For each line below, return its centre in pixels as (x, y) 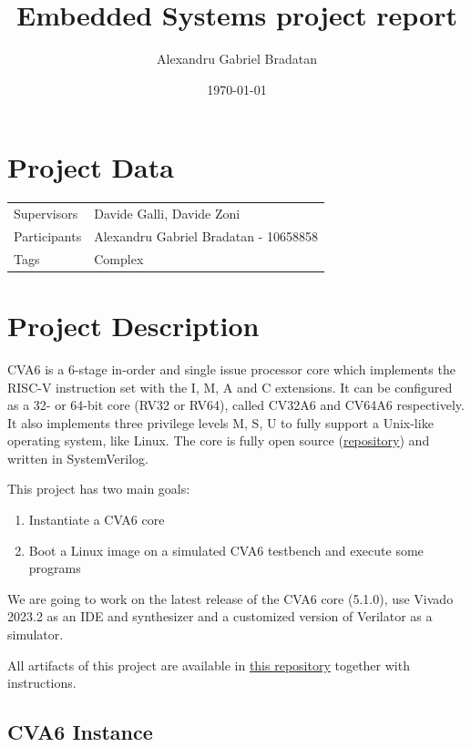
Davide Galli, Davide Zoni (167, 213)
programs (55, 568)
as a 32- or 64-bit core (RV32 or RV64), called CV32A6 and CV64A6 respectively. (236, 405)
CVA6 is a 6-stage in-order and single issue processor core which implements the (231, 368)
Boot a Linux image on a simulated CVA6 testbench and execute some (226, 550)
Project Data (91, 167)
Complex (119, 258)
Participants (48, 235)
